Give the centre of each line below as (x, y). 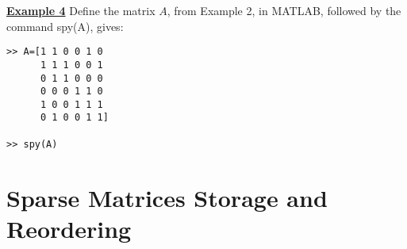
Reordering (69, 228)
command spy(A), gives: (65, 26)
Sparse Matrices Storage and (167, 197)
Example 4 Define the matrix (81, 10)
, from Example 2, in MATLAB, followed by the (284, 10)
